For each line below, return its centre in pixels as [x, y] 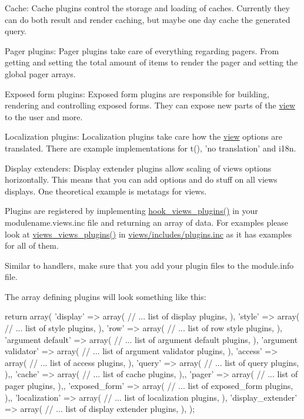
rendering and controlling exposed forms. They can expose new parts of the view [150, 105]
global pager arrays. [40, 73]
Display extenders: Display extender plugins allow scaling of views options [138, 168]
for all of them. [32, 245]
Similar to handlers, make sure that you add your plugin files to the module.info [149, 265]
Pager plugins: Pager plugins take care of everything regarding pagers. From [142, 50]
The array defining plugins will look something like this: [106, 296]
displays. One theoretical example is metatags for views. [106, 191]
